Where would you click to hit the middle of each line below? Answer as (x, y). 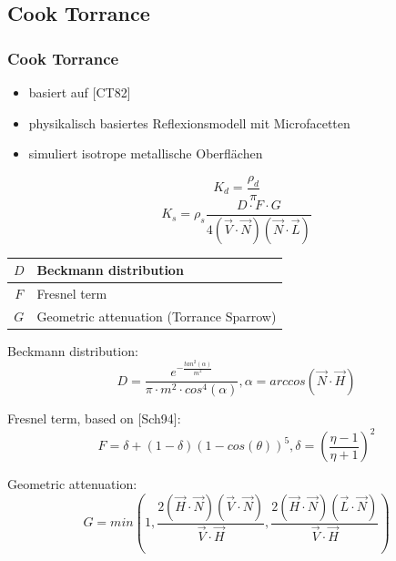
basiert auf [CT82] (80, 92)
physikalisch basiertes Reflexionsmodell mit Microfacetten (189, 122)
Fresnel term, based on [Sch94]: (94, 418)
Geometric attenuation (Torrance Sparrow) (157, 316)
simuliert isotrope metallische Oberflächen (146, 153)
